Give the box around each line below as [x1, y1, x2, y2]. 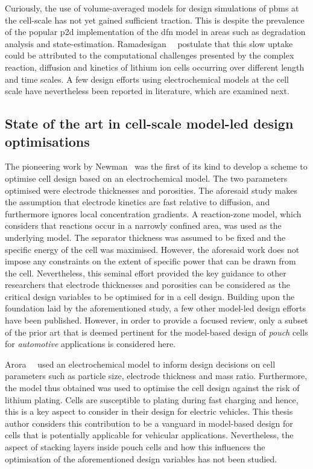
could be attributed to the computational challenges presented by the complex [5, 49, 294, 62]
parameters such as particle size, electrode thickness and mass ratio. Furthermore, [5, 369, 308, 382]
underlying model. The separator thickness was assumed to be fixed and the [5, 231, 286, 243]
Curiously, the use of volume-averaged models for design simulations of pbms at [5, 2, 299, 14]
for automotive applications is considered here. [5, 337, 176, 350]
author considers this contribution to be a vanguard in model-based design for [5, 416, 293, 429]
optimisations [5, 132, 90, 150]
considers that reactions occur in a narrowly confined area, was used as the [5, 219, 282, 232]
